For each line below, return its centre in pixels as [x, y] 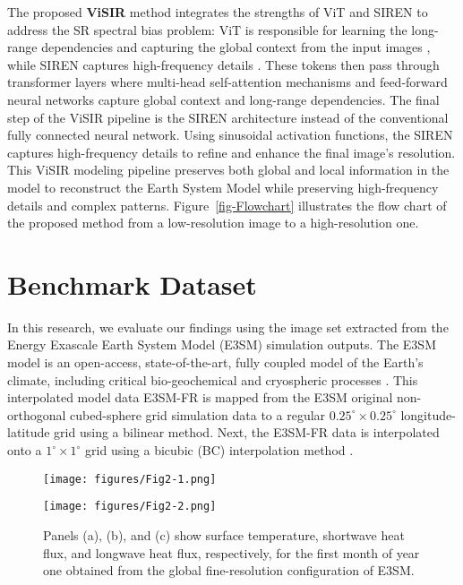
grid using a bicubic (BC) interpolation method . [219, 450]
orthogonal [37, 414]
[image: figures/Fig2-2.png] [130, 507]
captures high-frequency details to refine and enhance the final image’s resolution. [231, 152]
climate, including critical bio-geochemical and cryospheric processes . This [213, 379]
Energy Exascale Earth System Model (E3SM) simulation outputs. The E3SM [222, 344]
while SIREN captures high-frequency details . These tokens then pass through [223, 64]
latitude [29, 432]
